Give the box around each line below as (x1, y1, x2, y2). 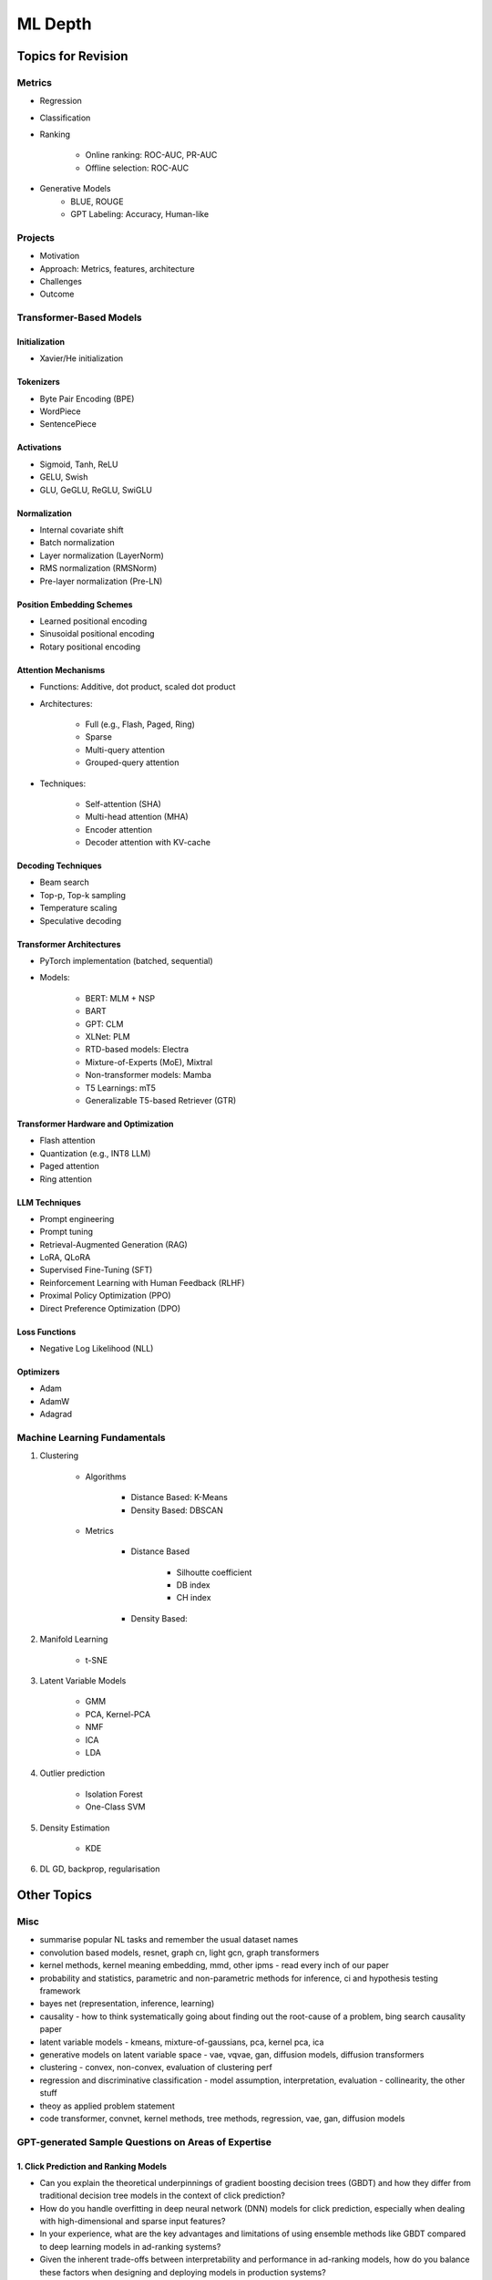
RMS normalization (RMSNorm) (39, 563, 158, 574)
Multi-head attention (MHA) (85, 812, 189, 823)
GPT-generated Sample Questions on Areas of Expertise (16, 2135, 272, 2148)
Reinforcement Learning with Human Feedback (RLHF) (39, 1277, 245, 1288)
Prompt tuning (39, 1227, 94, 1238)
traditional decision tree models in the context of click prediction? (39, 2190, 286, 2202)
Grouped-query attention (85, 757, 179, 768)
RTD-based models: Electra (85, 1044, 190, 1055)
